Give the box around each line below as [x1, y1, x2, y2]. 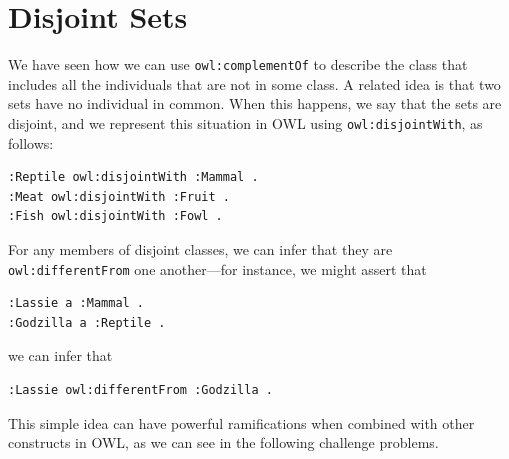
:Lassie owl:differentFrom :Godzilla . [8, 383, 273, 398]
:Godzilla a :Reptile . [8, 315, 166, 330]
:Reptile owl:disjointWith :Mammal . [8, 170, 259, 185]
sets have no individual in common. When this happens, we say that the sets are [8, 93, 502, 114]
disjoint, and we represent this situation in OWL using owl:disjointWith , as [8, 112, 483, 133]
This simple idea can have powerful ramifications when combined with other [8, 412, 475, 433]
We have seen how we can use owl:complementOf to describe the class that [8, 54, 468, 75]
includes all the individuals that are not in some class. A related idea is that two [8, 73, 501, 94]
